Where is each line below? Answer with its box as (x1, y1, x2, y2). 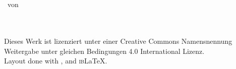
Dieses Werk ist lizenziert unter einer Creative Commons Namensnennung (4, 35, 232, 46)
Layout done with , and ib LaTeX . (4, 55, 107, 66)
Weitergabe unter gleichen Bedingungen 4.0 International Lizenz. (4, 45, 205, 56)
